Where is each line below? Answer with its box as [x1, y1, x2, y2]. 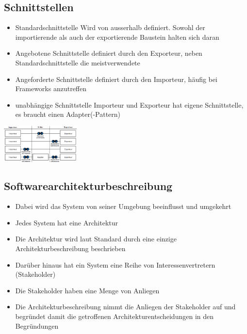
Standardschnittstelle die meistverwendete [15, 57, 140, 67]
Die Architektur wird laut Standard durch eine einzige [15, 234, 177, 244]
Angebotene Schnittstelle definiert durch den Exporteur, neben [15, 48, 202, 58]
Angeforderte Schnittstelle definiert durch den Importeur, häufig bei [15, 74, 217, 84]
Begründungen [15, 320, 59, 331]
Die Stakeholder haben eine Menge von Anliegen [15, 285, 160, 295]
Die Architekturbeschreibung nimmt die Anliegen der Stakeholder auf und [15, 302, 236, 312]
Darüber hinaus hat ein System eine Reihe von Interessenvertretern [15, 259, 215, 270]
